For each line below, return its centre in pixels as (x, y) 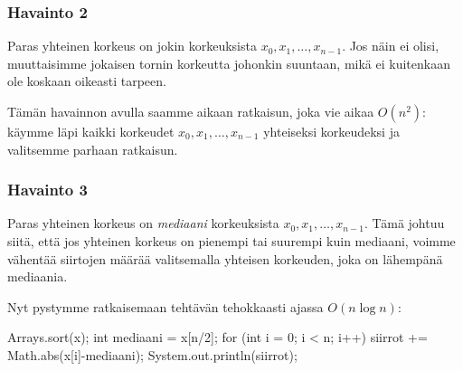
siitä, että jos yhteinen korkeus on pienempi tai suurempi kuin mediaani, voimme (231, 241)
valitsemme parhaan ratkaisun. (93, 149)
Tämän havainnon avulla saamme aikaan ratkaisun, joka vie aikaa (191, 111)
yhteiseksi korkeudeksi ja (331, 131)
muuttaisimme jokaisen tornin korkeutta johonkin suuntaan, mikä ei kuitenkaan (229, 63)
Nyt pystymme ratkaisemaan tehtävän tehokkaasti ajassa (165, 306)
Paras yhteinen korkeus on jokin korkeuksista (132, 46)
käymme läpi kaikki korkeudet (91, 131)
